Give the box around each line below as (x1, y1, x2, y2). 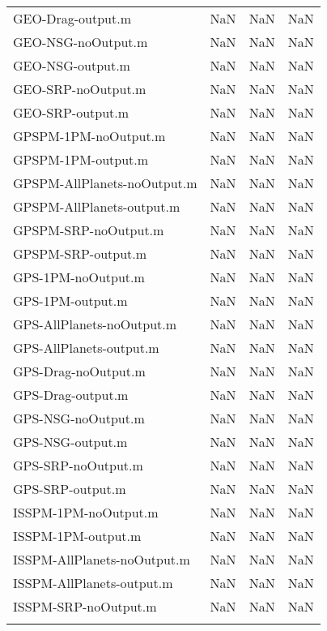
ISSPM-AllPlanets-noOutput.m (13, 550, 190, 569)
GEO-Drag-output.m (13, 9, 131, 28)
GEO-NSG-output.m (13, 56, 130, 75)
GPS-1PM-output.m (13, 291, 128, 310)
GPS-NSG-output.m (13, 432, 128, 451)
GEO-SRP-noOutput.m (13, 79, 147, 98)
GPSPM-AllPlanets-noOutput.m (13, 174, 197, 192)
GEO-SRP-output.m (13, 103, 130, 122)
